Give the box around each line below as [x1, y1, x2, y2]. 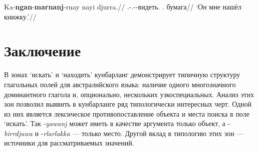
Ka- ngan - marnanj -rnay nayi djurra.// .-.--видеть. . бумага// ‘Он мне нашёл [4, 1, 242, 11]
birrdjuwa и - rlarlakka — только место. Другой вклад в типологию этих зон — [4, 128, 244, 138]
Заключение [4, 40, 81, 61]
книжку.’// [4, 11, 36, 21]
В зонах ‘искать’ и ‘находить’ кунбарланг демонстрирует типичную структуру [4, 69, 240, 80]
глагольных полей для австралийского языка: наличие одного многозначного [4, 79, 236, 89]
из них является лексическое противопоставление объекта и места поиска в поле [4, 108, 250, 119]
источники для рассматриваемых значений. [4, 138, 134, 148]
